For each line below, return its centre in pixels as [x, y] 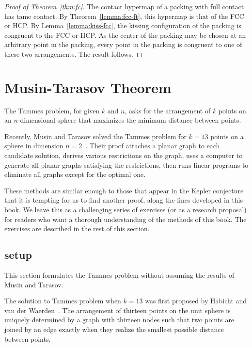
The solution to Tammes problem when [63, 301]
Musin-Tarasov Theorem [88, 87]
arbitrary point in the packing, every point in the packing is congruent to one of [123, 44]
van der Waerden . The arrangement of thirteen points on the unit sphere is [118, 310]
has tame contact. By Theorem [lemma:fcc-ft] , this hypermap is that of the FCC [124, 16]
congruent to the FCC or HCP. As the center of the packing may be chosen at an [125, 35]
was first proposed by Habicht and [196, 301]
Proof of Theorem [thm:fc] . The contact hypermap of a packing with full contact [124, 6]
